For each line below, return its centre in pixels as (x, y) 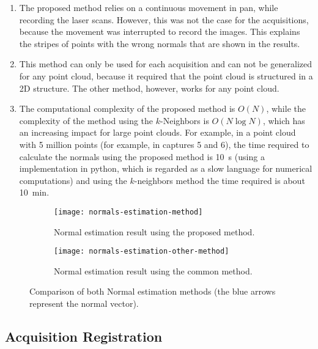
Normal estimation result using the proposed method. (154, 231)
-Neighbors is (185, 120)
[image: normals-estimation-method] (128, 212)
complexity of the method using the (86, 120)
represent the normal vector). (84, 303)
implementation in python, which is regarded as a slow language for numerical (166, 168)
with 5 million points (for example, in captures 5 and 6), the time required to (164, 144)
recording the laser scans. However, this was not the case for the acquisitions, (164, 19)
